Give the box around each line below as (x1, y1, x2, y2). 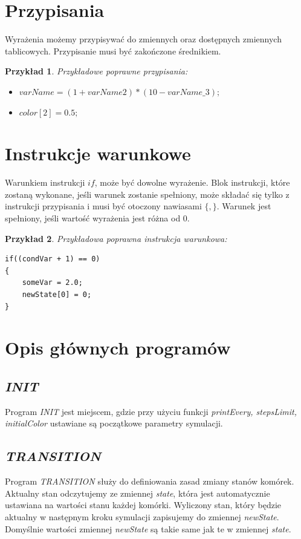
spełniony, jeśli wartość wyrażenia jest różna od (5, 212, 181, 224)
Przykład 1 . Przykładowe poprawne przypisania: (5, 65, 188, 77)
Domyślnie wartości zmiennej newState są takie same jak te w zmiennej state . (5, 522, 291, 535)
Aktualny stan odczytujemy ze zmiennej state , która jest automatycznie (5, 486, 270, 499)
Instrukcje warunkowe (5, 141, 191, 166)
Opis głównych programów (5, 335, 231, 360)
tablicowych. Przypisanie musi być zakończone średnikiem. (5, 44, 221, 57)
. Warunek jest (216, 200, 271, 212)
